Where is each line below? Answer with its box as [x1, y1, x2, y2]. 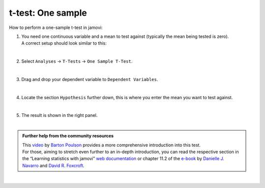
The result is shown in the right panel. [21, 112, 98, 118]
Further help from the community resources [22, 133, 114, 139]
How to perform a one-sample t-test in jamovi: [9, 25, 103, 30]
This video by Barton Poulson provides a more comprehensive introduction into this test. [22, 142, 201, 148]
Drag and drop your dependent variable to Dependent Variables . [21, 76, 159, 82]
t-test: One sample [9, 7, 87, 18]
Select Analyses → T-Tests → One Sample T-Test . [21, 58, 132, 64]
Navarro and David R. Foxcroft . [22, 162, 84, 168]
